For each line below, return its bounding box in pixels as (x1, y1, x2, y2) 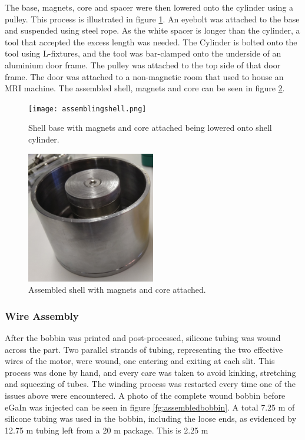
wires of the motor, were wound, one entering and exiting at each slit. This (5, 355, 275, 367)
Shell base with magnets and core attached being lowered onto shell (28, 121, 272, 134)
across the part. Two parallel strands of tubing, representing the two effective (5, 343, 283, 355)
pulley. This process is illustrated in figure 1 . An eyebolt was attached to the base (5, 12, 300, 25)
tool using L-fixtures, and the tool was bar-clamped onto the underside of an (5, 47, 281, 59)
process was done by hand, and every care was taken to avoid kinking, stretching (5, 366, 296, 378)
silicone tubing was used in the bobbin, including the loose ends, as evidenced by (5, 412, 297, 425)
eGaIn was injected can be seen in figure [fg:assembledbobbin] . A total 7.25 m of (5, 401, 295, 413)
